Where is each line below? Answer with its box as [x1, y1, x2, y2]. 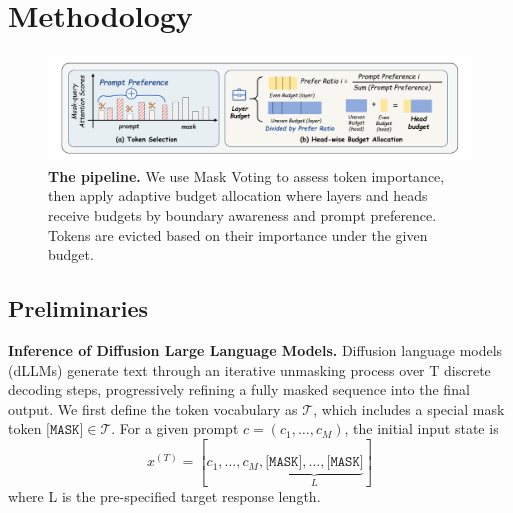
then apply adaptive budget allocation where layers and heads [48, 185, 428, 206]
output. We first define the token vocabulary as [8, 398, 298, 419]
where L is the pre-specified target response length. [8, 485, 321, 506]
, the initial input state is [344, 418, 499, 439]
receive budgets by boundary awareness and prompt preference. [48, 204, 437, 225]
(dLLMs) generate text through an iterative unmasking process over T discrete [8, 359, 491, 380]
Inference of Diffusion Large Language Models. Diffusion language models [8, 339, 503, 360]
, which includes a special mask [313, 398, 505, 419]
